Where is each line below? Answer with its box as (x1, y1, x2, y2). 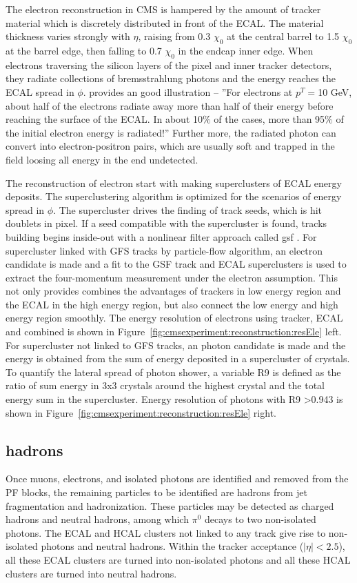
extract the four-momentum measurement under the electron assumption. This (6, 270, 338, 284)
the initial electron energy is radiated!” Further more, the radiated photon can (6, 125, 336, 139)
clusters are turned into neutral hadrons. (6, 566, 177, 580)
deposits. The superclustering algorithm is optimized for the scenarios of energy (6, 189, 342, 204)
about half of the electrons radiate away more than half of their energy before (6, 98, 334, 112)
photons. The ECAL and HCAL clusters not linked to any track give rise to (6, 525, 326, 540)
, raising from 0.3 (138, 29, 211, 43)
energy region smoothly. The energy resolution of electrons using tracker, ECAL (6, 310, 343, 325)
